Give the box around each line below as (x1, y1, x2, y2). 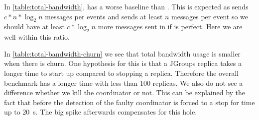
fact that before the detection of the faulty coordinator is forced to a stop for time (4, 97, 255, 107)
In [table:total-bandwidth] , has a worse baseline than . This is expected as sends (4, 1, 249, 11)
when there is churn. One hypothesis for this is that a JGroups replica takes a (4, 58, 242, 68)
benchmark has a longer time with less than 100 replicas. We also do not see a (4, 77, 243, 88)
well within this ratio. (4, 32, 70, 42)
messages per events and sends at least (45, 11, 163, 21)
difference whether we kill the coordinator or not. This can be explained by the (4, 87, 246, 98)
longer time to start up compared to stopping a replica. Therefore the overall (4, 67, 239, 78)
